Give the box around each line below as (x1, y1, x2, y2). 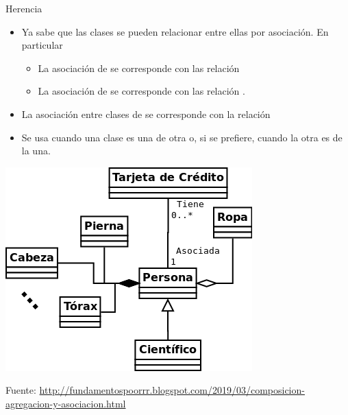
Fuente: (5, 383, 36, 397)
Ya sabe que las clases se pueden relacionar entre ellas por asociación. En (21, 24, 329, 38)
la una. (21, 143, 51, 158)
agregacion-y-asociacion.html (5, 396, 126, 410)
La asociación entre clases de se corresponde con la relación (21, 106, 271, 121)
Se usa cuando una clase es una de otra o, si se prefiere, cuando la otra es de (21, 130, 343, 144)
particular (21, 38, 63, 52)
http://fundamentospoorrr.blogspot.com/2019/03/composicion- (39, 383, 305, 397)
